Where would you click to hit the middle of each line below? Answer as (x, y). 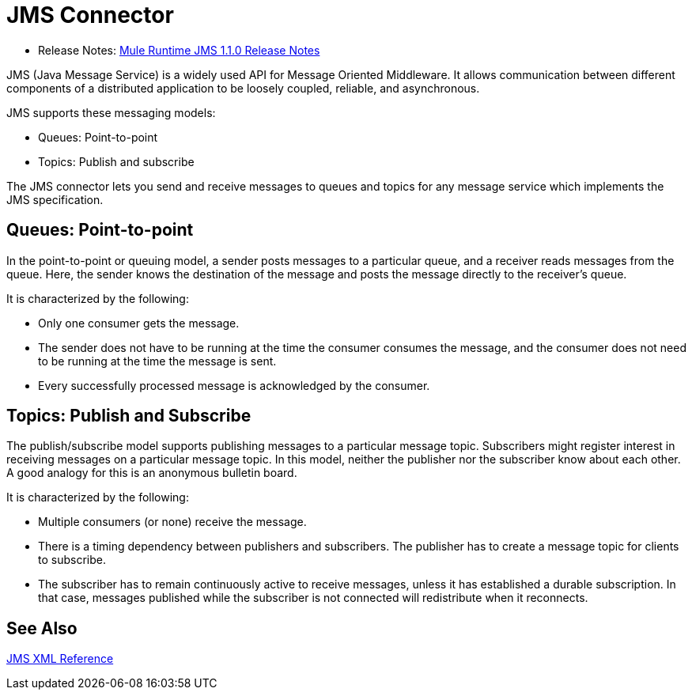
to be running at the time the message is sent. (157, 361)
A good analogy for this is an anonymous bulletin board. (152, 473)
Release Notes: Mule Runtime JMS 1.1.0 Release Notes (179, 50)
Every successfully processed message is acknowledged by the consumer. (234, 385)
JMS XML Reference (60, 659)
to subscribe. (72, 560)
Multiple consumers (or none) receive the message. (172, 522)
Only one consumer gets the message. (139, 323)
